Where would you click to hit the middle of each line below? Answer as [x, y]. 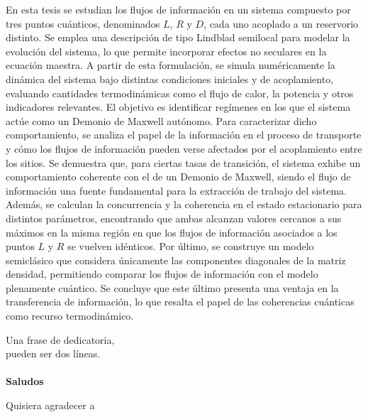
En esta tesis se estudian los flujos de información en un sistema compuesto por [178, 9]
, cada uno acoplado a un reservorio [281, 23]
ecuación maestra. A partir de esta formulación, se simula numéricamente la [171, 65]
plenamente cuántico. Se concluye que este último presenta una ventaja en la [172, 287]
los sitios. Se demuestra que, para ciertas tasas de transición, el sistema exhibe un [183, 162]
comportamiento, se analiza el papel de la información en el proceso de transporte [184, 135]
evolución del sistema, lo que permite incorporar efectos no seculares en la [166, 51]
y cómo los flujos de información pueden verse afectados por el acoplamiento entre [184, 148]
